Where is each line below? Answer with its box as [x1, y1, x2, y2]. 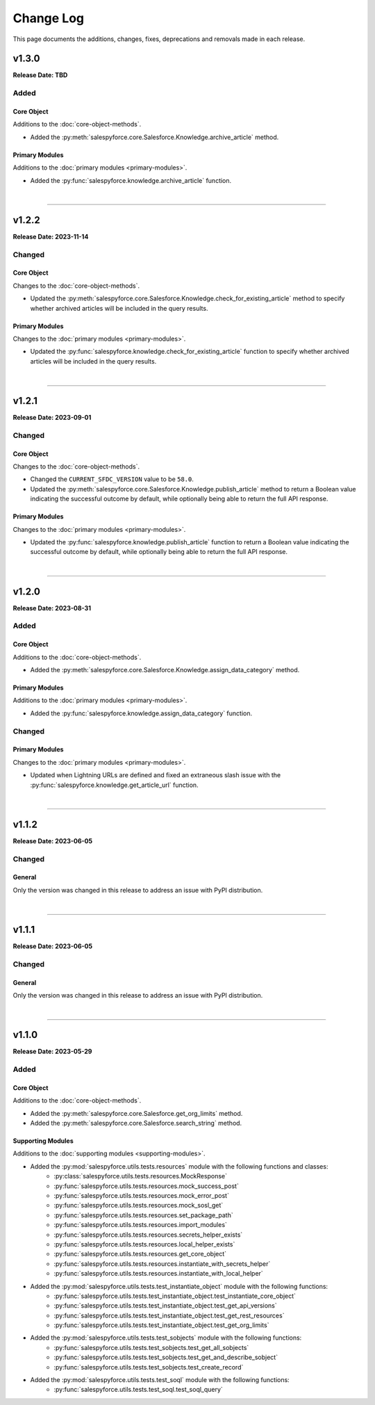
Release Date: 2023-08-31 [12, 603, 92, 612]
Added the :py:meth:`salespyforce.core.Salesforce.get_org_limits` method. [30, 1109, 243, 1117]
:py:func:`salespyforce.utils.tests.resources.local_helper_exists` [53, 1240, 235, 1248]
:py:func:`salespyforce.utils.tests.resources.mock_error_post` [53, 1192, 229, 1200]
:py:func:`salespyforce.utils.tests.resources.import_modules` [53, 1221, 227, 1229]
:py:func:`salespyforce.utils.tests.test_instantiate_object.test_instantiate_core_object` [53, 1292, 297, 1300]
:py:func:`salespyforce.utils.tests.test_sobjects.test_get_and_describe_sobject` [53, 1353, 278, 1362]
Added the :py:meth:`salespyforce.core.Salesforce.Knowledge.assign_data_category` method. [30, 666, 300, 674]
